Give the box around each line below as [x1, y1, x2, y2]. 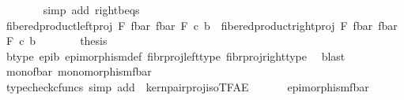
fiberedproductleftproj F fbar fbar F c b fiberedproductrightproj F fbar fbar [6, 17, 398, 33]
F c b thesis [6, 32, 108, 49]
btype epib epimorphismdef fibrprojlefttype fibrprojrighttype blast [6, 47, 345, 64]
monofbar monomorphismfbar [6, 63, 152, 80]
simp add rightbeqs [43, 2, 140, 17]
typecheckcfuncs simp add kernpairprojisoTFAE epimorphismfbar [6, 78, 369, 94]
